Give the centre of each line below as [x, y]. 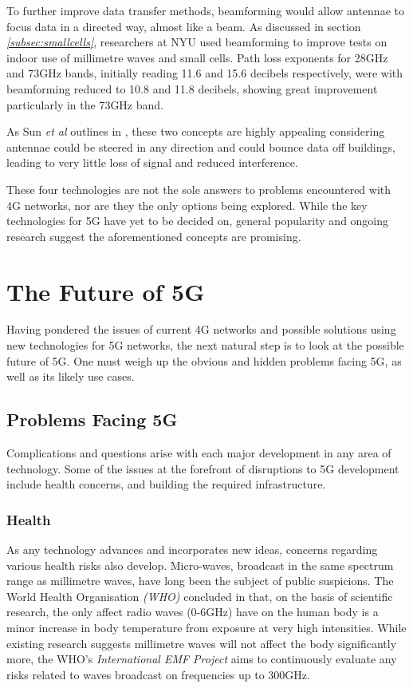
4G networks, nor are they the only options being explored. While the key [187, 205]
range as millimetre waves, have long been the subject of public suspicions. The [200, 581]
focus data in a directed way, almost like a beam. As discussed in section [184, 26]
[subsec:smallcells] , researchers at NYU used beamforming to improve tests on [197, 42]
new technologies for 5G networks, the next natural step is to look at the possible [205, 345]
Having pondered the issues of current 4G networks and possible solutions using [201, 329]
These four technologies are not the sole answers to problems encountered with [199, 189]
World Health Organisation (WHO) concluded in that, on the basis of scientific [200, 596]
